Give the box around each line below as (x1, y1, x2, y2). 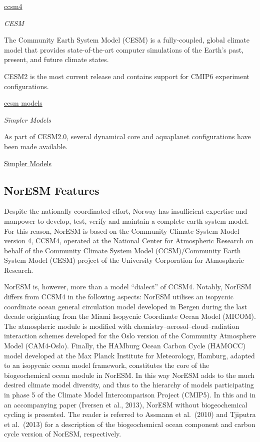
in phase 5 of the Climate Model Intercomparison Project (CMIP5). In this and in (4, 389, 256, 400)
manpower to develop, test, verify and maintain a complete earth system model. (4, 215, 249, 226)
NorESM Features (4, 182, 99, 198)
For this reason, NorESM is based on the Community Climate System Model (4, 225, 239, 236)
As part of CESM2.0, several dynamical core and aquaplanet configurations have (4, 131, 251, 142)
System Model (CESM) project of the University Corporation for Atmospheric (4, 255, 244, 265)
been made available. (4, 141, 68, 151)
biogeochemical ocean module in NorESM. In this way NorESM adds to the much (4, 369, 254, 380)
